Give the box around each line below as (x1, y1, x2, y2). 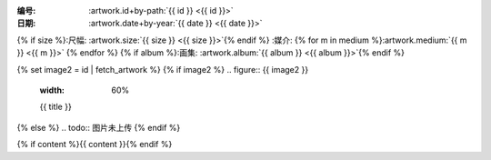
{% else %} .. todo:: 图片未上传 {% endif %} (16, 122, 181, 133)
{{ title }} (39, 101, 72, 113)
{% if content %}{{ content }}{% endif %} (16, 139, 173, 150)
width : (39, 85, 65, 95)
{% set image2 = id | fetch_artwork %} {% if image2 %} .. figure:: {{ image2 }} (16, 64, 309, 75)
